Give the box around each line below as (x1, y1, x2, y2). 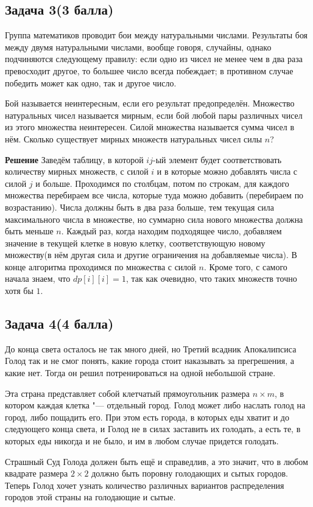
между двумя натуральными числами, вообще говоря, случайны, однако (5, 40, 272, 53)
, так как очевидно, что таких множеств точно (125, 272, 297, 285)
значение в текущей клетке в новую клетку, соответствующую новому (5, 236, 266, 249)
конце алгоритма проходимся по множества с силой (5, 260, 196, 273)
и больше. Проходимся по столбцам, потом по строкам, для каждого (35, 177, 289, 189)
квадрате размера (5, 467, 68, 480)
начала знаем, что (5, 272, 71, 285)
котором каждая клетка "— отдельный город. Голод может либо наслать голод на (5, 399, 306, 411)
